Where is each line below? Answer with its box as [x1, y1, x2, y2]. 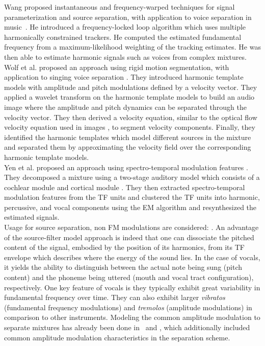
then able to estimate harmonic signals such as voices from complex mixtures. [4, 51, 247, 62]
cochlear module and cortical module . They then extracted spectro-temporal [4, 181, 245, 192]
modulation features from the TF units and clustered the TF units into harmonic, [4, 192, 260, 202]
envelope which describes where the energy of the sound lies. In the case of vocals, [4, 251, 260, 262]
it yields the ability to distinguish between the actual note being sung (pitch [4, 262, 242, 272]
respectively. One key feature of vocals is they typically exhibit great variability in [4, 282, 260, 292]
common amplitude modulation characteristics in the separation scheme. [4, 332, 230, 342]
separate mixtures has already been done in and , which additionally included [4, 322, 250, 332]
